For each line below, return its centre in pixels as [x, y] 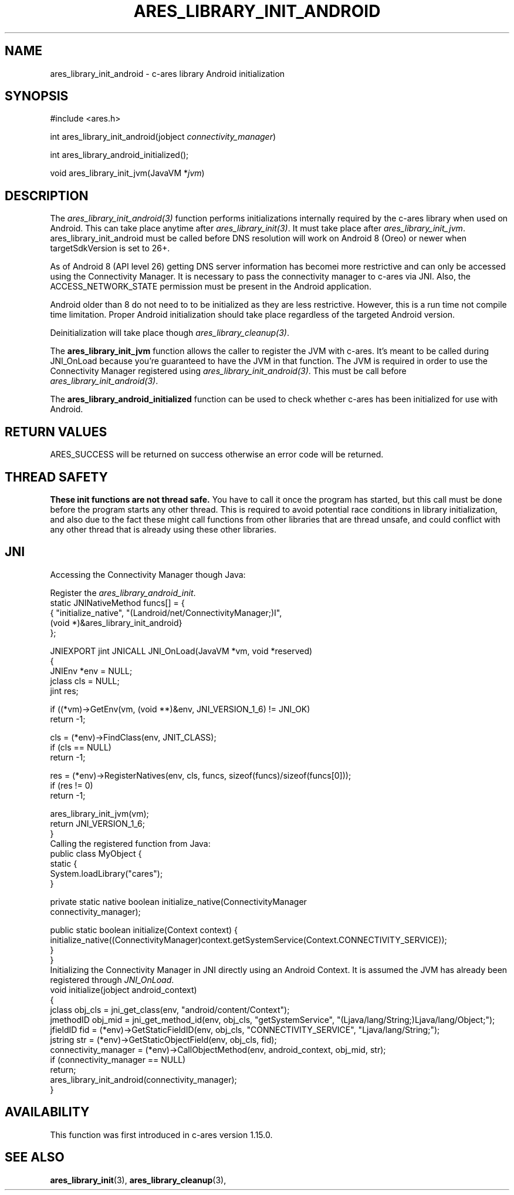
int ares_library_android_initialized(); [119, 155]
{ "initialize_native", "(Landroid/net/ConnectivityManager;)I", [166, 612]
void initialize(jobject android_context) [124, 989]
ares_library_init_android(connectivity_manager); [143, 1079]
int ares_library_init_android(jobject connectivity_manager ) [163, 137]
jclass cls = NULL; [85, 681]
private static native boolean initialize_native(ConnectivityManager [178, 901]
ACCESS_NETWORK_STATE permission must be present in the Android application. [211, 287]
